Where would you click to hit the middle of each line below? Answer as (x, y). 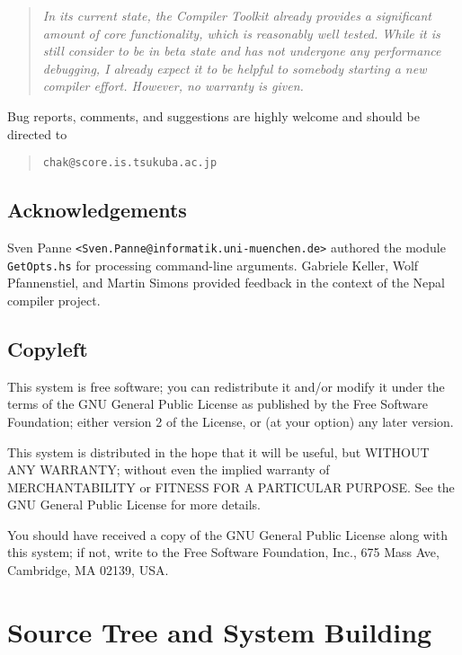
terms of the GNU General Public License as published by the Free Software (218, 404)
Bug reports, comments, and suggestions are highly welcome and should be (213, 115)
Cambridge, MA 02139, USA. (88, 570)
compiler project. (54, 300)
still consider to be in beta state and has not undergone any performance (242, 51)
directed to (37, 133)
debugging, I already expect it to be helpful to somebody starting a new (235, 68)
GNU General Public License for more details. (134, 505)
